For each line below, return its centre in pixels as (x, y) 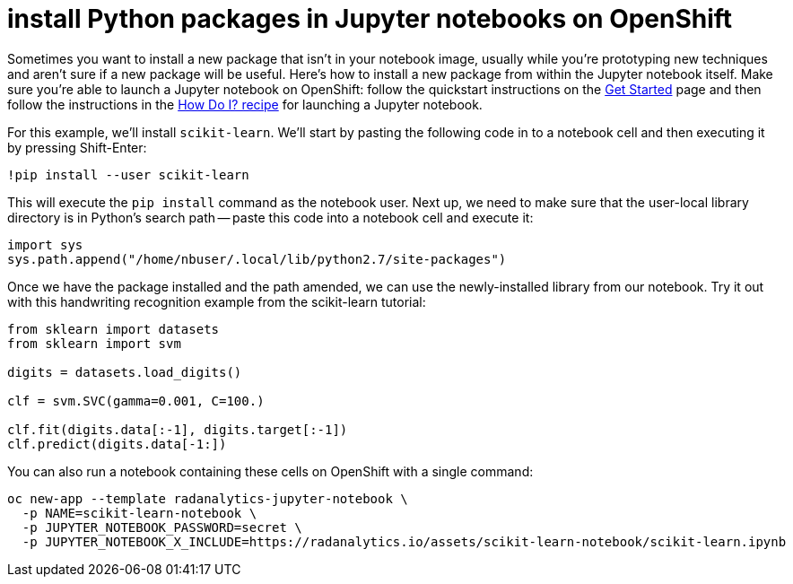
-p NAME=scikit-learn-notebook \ (139, 513)
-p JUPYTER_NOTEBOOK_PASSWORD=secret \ (162, 527)
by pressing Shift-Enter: (77, 147)
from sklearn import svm (94, 343)
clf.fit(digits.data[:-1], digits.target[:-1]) (178, 429)
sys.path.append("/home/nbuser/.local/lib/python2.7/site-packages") (257, 259)
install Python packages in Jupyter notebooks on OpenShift (370, 19)
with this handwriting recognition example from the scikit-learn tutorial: (217, 301)
